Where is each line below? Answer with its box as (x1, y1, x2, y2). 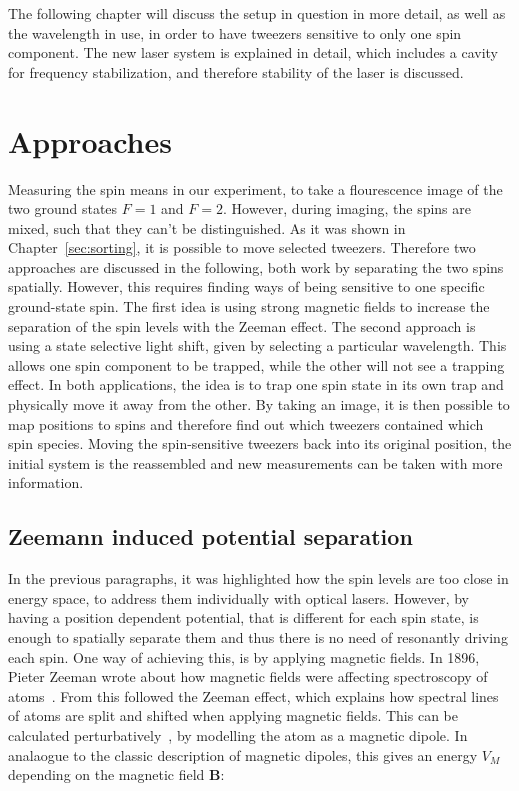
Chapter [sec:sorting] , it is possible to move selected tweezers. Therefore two (8, 237, 476, 258)
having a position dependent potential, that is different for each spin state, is (8, 607, 479, 628)
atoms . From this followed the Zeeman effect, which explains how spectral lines (8, 685, 499, 706)
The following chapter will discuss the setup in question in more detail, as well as (8, 3, 506, 23)
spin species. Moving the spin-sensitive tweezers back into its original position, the (8, 433, 512, 454)
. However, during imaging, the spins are (223, 198, 471, 219)
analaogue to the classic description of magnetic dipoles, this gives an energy (8, 744, 478, 765)
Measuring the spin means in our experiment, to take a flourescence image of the (8, 178, 503, 199)
